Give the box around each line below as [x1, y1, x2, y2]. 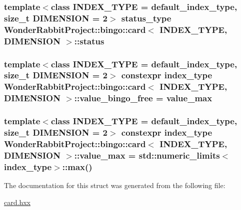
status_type [121, 11, 171, 24]
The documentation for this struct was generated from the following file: [4, 180, 225, 191]
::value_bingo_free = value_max [74, 92, 212, 104]
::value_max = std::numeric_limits [74, 149, 220, 161]
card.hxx [4, 197, 30, 207]
